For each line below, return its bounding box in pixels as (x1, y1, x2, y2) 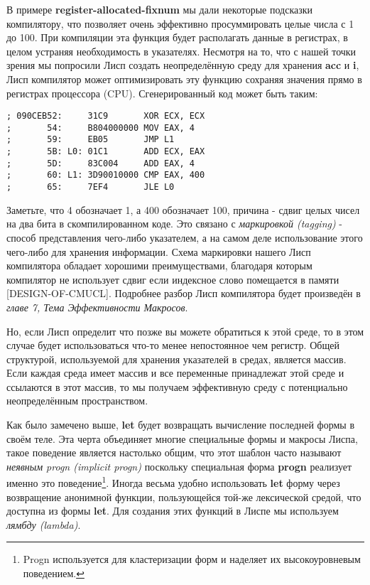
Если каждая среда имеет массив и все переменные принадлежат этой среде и (6, 365, 344, 380)
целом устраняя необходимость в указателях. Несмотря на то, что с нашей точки (6, 43, 357, 58)
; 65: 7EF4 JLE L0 (6, 182, 175, 193)
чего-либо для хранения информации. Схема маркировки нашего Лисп (6, 244, 311, 259)
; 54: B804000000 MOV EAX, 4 (6, 122, 195, 133)
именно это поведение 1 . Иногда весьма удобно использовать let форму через (6, 473, 340, 490)
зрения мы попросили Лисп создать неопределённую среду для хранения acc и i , (6, 58, 359, 73)
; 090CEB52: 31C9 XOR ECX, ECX (6, 111, 205, 122)
